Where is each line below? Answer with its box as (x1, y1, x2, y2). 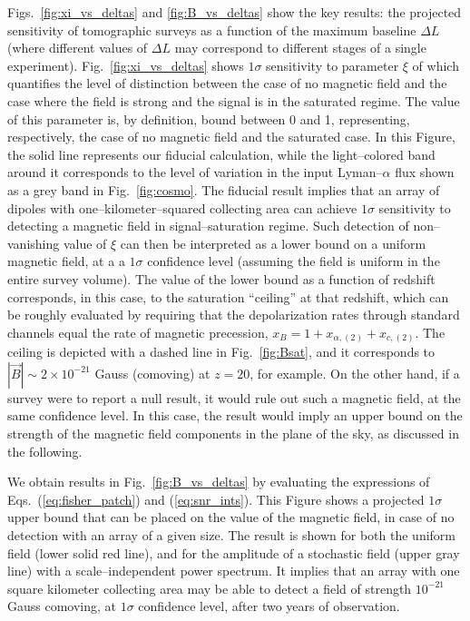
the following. (7, 441, 83, 460)
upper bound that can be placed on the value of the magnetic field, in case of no (7, 508, 455, 527)
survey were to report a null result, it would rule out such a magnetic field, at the (7, 388, 461, 407)
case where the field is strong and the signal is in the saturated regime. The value (7, 91, 460, 110)
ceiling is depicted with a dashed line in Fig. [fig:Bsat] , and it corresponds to (7, 342, 436, 361)
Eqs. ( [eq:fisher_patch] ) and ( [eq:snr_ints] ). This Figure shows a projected (7, 489, 425, 508)
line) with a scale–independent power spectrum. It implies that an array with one (7, 561, 460, 580)
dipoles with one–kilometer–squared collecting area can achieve (7, 198, 357, 217)
